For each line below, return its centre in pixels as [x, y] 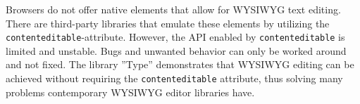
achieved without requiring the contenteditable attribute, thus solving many [174, 78]
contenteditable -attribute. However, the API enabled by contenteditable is [175, 37]
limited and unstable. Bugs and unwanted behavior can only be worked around [176, 50]
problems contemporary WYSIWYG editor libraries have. [130, 92]
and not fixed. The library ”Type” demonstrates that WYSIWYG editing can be [180, 64]
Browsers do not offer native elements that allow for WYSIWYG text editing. [173, 9]
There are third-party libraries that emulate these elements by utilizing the [168, 23]
